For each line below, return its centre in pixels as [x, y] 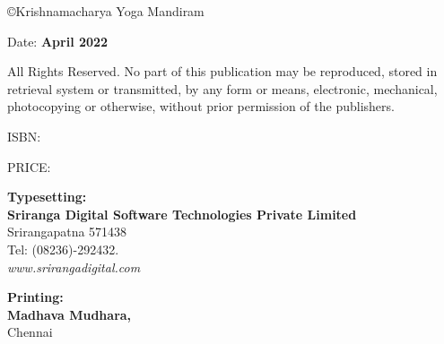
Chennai [30, 332]
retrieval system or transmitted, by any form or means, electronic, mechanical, [222, 88]
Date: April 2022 [58, 41]
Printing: [35, 297]
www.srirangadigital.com [74, 267]
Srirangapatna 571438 [67, 232]
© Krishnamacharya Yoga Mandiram [106, 11]
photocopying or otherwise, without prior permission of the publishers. [201, 106]
